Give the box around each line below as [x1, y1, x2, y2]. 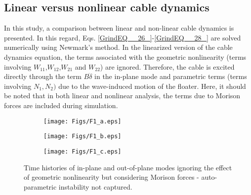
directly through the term [4, 71, 82, 81]
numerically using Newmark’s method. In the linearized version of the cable [4, 42, 233, 52]
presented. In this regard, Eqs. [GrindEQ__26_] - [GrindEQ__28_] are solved [4, 32, 241, 42]
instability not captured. [58, 181, 132, 192]
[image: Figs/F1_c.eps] [43, 148, 122, 155]
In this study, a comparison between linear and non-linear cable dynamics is [4, 23, 234, 33]
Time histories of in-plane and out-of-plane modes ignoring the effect [24, 162, 232, 172]
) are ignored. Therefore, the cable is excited [100, 61, 235, 72]
